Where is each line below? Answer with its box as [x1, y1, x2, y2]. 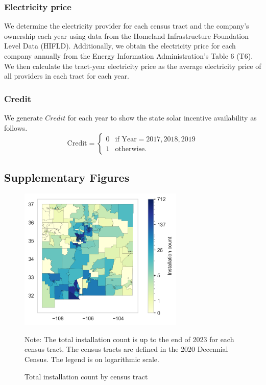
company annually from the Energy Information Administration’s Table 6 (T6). [4, 51, 253, 61]
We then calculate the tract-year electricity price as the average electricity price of [4, 60, 261, 71]
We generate [4, 112, 43, 123]
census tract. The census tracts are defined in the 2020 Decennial [25, 344, 228, 354]
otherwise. [115, 146, 147, 153]
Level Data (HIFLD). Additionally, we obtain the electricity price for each [4, 40, 236, 51]
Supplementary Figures [4, 169, 130, 185]
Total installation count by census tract [25, 371, 148, 381]
